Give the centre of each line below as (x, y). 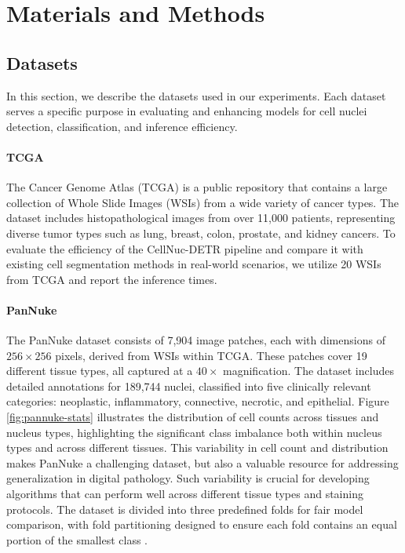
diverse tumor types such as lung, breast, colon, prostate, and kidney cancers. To (201, 233)
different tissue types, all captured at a (100, 371)
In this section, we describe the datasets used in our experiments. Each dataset (196, 95)
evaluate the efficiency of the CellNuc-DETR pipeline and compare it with (185, 248)
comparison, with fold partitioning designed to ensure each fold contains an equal (202, 524)
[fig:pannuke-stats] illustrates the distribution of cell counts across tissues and (193, 417)
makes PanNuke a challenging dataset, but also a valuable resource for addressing (202, 462)
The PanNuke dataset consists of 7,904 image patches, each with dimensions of (196, 340)
